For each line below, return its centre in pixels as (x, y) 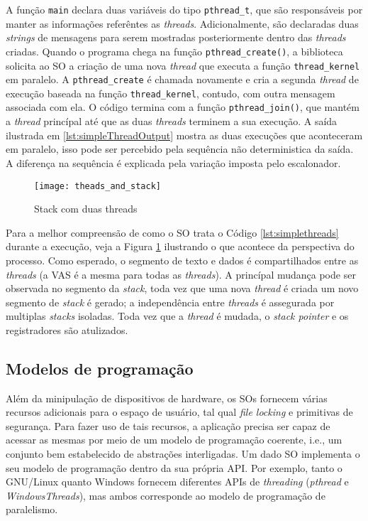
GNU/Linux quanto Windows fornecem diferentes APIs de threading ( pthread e (177, 482)
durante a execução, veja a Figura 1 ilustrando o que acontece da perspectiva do (180, 246)
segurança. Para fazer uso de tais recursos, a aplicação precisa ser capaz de (168, 425)
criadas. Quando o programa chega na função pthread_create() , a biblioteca (174, 51)
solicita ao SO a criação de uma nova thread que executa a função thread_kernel (183, 65)
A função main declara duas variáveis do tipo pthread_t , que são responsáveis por (184, 9)
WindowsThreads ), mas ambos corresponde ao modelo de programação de (166, 495)
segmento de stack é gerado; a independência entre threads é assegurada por (170, 302)
